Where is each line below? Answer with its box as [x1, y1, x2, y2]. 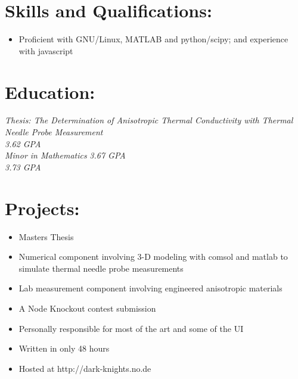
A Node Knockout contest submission [18, 302, 156, 314]
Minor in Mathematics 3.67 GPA [5, 149, 126, 161]
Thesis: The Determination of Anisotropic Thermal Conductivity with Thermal [5, 114, 293, 126]
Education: [5, 79, 95, 104]
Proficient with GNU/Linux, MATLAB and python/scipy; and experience [18, 33, 288, 45]
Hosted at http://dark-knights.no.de [18, 362, 151, 374]
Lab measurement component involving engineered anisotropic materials [18, 282, 283, 294]
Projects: [5, 195, 80, 220]
